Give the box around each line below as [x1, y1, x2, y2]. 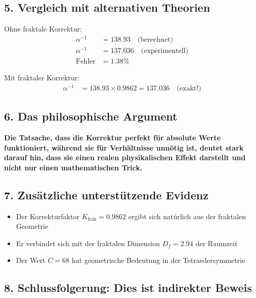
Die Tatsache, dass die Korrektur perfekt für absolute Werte [4, 132, 221, 142]
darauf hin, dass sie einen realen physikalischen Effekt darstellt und [4, 152, 246, 163]
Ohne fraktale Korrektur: [4, 23, 82, 34]
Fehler [76, 58, 95, 66]
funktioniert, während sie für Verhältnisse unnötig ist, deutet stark [4, 142, 244, 153]
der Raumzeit [195, 237, 238, 248]
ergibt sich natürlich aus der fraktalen [128, 211, 246, 221]
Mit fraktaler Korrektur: [4, 72, 80, 83]
